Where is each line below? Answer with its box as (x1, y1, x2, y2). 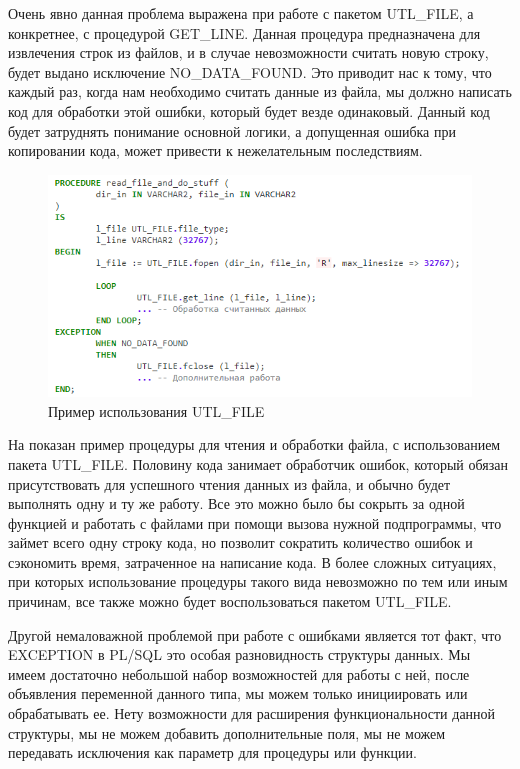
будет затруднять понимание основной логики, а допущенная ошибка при (8, 120, 456, 141)
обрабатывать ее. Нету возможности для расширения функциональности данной (8, 703, 496, 724)
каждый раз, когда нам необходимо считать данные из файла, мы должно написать (8, 81, 512, 102)
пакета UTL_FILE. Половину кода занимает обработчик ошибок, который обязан (8, 453, 508, 474)
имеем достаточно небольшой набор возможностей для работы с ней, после (8, 663, 470, 684)
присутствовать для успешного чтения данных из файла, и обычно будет (8, 473, 451, 494)
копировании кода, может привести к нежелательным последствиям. (8, 140, 423, 161)
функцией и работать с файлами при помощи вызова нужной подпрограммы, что (8, 512, 502, 533)
